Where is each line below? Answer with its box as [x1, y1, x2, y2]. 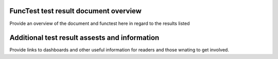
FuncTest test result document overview [9, 7, 142, 15]
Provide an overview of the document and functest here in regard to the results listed [9, 20, 190, 26]
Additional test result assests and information [9, 34, 160, 42]
